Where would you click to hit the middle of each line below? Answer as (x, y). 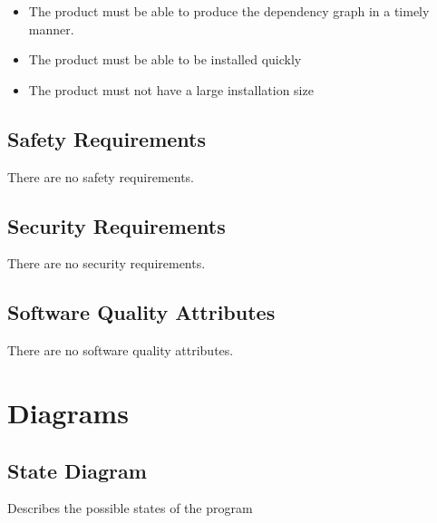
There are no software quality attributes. (121, 350)
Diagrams (68, 412)
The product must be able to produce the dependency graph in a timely (229, 11)
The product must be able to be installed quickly (165, 59)
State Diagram (77, 470)
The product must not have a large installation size (171, 89)
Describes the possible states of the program (130, 508)
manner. (51, 29)
